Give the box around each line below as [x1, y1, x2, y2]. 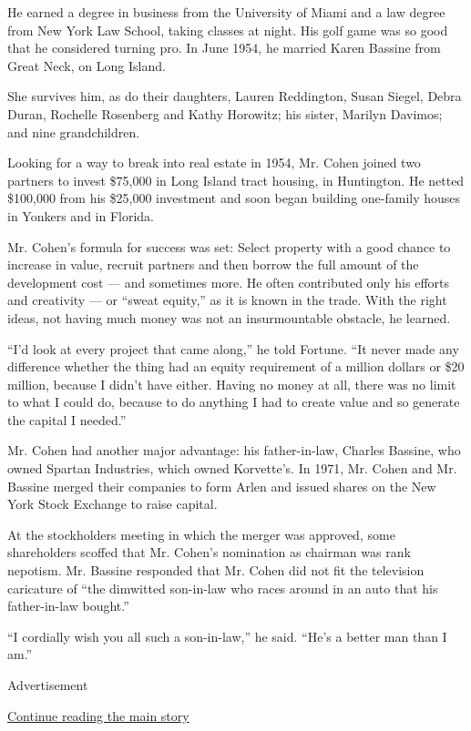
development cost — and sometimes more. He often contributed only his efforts [7, 272, 450, 291]
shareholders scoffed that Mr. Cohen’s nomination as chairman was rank [7, 543, 411, 562]
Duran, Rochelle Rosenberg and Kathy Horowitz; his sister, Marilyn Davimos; [7, 104, 443, 123]
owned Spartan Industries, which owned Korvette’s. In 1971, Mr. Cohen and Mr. [7, 459, 457, 478]
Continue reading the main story [7, 706, 189, 725]
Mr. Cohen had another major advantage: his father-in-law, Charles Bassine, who [7, 441, 461, 460]
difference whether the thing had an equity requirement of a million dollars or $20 [7, 357, 465, 376]
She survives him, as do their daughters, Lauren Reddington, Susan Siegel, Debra [7, 86, 462, 106]
